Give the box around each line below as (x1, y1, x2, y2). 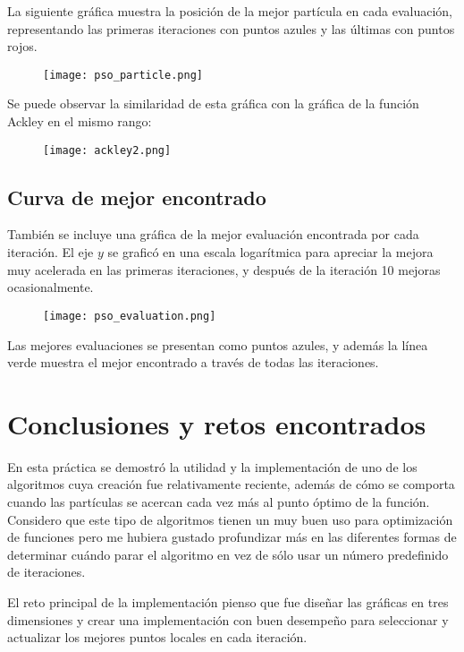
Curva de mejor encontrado (7, 183, 266, 210)
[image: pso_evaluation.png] (43, 309, 216, 322)
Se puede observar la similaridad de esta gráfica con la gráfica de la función (7, 94, 419, 113)
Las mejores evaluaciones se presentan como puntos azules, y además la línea (7, 335, 428, 354)
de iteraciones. (7, 562, 86, 581)
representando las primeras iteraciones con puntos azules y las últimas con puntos (7, 19, 455, 38)
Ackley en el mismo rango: (7, 112, 152, 131)
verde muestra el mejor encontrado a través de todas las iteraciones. (7, 353, 379, 372)
